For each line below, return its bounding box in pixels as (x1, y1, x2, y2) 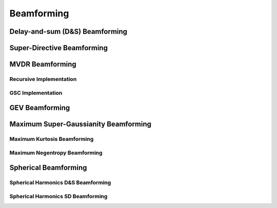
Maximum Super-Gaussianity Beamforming (9, 120, 151, 129)
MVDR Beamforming (9, 60, 76, 69)
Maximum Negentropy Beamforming (9, 149, 103, 156)
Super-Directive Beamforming (9, 44, 108, 52)
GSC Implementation (9, 89, 63, 96)
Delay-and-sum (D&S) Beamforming (9, 27, 128, 36)
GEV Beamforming (9, 103, 70, 112)
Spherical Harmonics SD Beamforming (9, 193, 108, 200)
